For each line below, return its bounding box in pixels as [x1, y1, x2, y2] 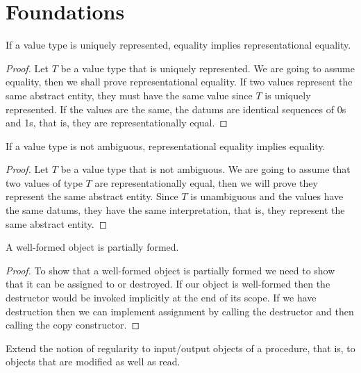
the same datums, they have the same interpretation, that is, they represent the [6, 203, 345, 217]
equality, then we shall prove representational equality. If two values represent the [6, 74, 353, 89]
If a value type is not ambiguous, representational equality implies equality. [6, 138, 326, 153]
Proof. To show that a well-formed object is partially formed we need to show [6, 263, 335, 277]
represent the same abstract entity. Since [6, 189, 178, 204]
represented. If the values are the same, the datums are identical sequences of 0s [6, 101, 346, 116]
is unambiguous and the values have [190, 189, 344, 204]
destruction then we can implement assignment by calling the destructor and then [6, 304, 354, 318]
